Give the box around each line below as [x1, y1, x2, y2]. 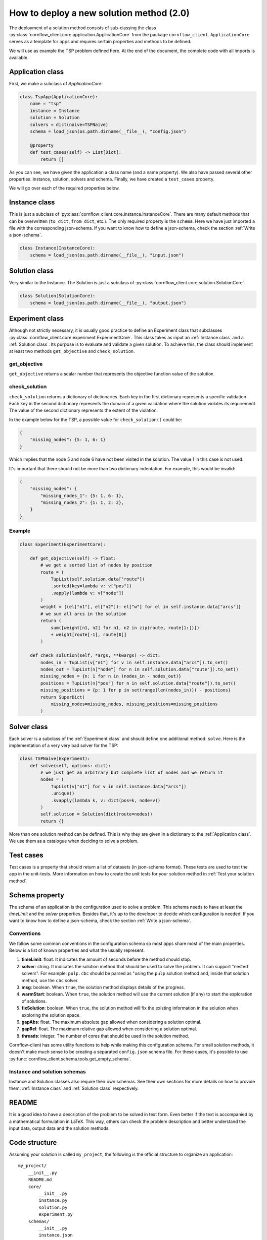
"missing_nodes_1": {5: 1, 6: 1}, [40, 493, 124, 498]
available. [9, 55, 29, 61]
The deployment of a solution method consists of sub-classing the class [9, 25, 156, 31]
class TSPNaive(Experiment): [19, 756, 90, 761]
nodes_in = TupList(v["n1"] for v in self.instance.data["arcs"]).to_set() [40, 660, 228, 665]
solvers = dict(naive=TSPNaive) [30, 122, 109, 127]
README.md [28, 1177, 52, 1182]
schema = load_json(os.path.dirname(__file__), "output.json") [30, 300, 187, 306]
